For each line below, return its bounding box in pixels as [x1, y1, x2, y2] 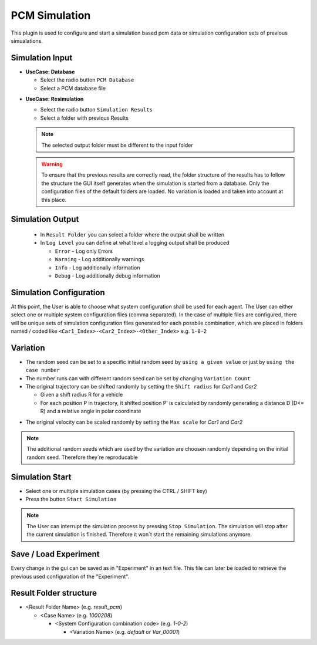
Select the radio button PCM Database [40, 76, 134, 83]
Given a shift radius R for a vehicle [40, 391, 123, 399]
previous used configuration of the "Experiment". [11, 573, 130, 580]
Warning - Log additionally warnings [55, 256, 144, 263]
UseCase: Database [25, 68, 75, 75]
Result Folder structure [11, 588, 97, 598]
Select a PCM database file [40, 85, 106, 92]
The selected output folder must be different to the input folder [41, 141, 193, 148]
